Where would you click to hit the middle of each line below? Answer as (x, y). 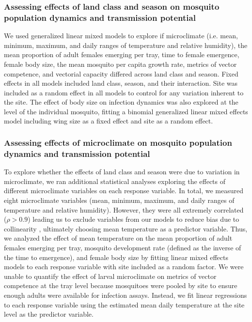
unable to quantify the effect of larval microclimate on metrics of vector (110, 276)
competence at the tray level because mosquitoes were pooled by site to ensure (121, 285)
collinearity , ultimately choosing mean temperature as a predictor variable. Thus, (126, 228)
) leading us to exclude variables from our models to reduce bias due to (134, 219)
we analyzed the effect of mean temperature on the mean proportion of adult (118, 238)
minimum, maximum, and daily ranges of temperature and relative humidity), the (126, 45)
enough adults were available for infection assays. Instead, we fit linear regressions (126, 295)
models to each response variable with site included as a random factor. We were (124, 267)
